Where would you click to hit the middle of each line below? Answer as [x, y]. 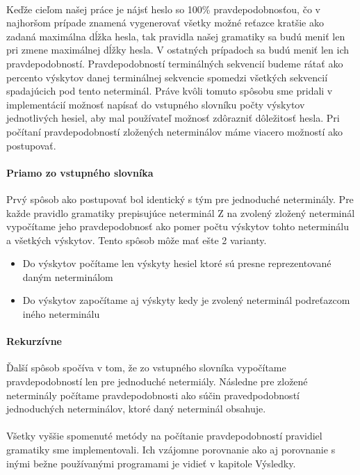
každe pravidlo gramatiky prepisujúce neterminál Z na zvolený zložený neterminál [181, 212]
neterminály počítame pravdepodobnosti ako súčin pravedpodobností [153, 395]
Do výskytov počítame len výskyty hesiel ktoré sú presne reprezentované [177, 263]
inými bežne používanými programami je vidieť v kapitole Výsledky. [151, 463]
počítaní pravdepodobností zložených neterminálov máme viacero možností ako [175, 131]
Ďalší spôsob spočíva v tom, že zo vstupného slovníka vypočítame [146, 368]
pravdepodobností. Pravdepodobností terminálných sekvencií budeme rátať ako [175, 63]
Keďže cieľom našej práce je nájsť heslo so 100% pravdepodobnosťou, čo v [163, 9]
